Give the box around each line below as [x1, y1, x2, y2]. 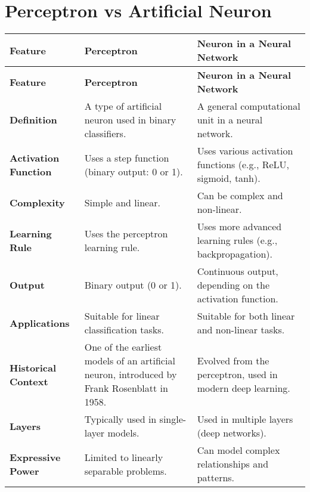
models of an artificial [84, 354, 175, 368]
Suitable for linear [84, 309, 160, 323]
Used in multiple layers [197, 412, 293, 426]
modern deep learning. [197, 381, 290, 395]
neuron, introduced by [84, 367, 177, 382]
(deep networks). [197, 426, 266, 440]
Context [10, 374, 48, 388]
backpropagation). [197, 247, 272, 261]
